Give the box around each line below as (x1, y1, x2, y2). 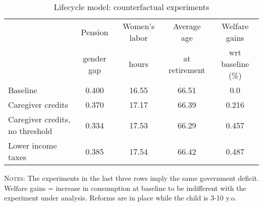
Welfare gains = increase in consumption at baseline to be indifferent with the (4, 182, 246, 193)
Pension (81, 26, 109, 38)
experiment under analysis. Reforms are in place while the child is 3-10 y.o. (4, 192, 237, 203)
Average (173, 20, 201, 32)
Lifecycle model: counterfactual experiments (54, 1, 209, 13)
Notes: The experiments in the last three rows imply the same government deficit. (4, 173, 259, 183)
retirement (168, 63, 205, 76)
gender (83, 52, 107, 64)
